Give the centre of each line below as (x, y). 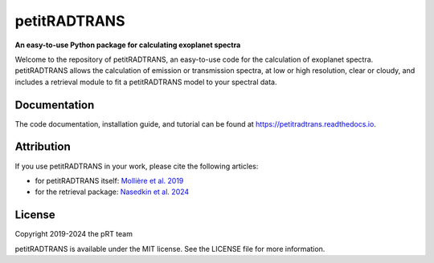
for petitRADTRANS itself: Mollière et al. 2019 (109, 180)
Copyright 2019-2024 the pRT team (74, 234)
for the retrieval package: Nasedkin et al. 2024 (112, 192)
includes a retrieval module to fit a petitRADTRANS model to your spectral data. (146, 82)
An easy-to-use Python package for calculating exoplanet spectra (128, 45)
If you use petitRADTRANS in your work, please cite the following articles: (137, 166)
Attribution (43, 147)
